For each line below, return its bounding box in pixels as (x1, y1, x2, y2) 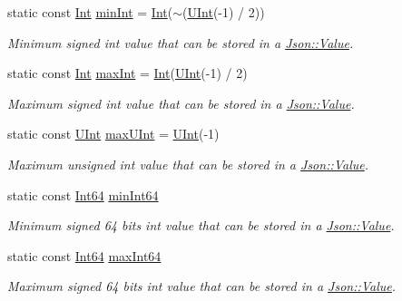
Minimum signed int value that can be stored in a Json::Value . (7, 33, 354, 52)
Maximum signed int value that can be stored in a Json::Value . (7, 93, 355, 112)
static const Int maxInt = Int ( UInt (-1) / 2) (7, 63, 248, 83)
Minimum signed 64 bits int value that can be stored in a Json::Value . (7, 216, 395, 235)
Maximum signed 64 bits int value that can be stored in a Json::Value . (7, 277, 397, 296)
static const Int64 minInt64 (7, 185, 159, 204)
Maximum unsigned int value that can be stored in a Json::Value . (7, 154, 369, 173)
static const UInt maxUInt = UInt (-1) (7, 124, 220, 143)
